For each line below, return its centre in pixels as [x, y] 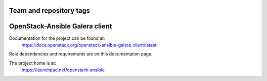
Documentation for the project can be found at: [57, 38]
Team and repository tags [49, 11]
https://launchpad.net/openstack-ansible [63, 70]
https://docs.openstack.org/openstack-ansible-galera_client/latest [89, 45]
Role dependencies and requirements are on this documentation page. [81, 54]
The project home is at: [33, 63]
